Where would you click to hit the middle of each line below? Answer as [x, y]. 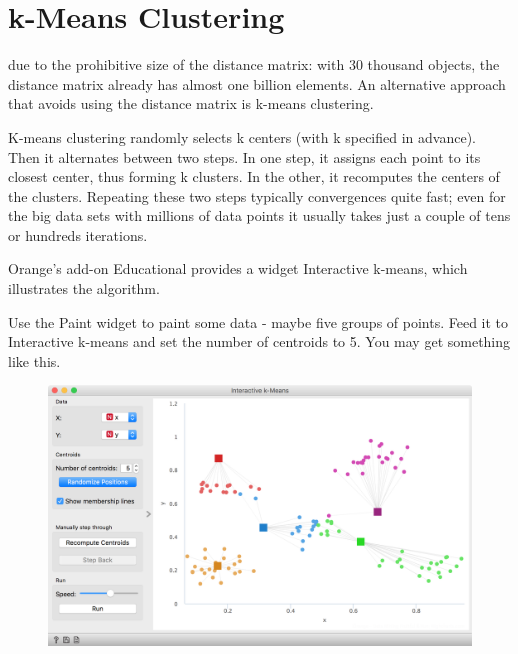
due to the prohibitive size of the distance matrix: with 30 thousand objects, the [254, 64]
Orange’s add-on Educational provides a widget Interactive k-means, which [238, 268]
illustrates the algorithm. [84, 288]
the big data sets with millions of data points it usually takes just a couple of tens [259, 215]
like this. [34, 360]
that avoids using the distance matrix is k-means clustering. [191, 103]
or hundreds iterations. [78, 234]
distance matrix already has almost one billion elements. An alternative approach [257, 83]
